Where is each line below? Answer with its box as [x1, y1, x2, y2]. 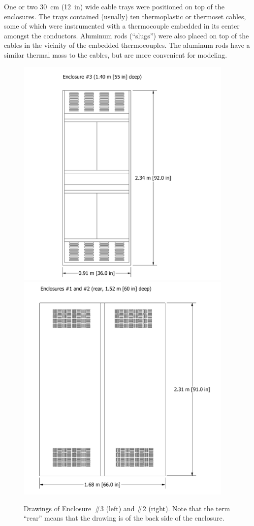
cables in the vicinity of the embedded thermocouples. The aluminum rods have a [4, 40, 250, 50]
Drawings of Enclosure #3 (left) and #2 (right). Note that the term [24, 503, 230, 513]
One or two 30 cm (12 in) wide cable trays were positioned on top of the [4, 1, 224, 11]
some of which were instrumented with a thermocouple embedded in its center [4, 21, 240, 31]
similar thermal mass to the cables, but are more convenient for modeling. [4, 49, 227, 60]
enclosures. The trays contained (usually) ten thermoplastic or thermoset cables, [4, 11, 246, 21]
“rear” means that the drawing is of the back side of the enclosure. [24, 513, 224, 523]
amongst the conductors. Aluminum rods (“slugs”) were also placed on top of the [4, 30, 249, 40]
